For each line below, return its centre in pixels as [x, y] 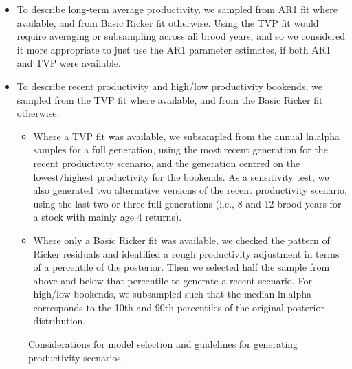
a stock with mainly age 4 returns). [108, 217]
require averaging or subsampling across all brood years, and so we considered [181, 36]
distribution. [59, 321]
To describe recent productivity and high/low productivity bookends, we [169, 86]
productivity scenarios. [76, 357]
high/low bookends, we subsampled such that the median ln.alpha [172, 294]
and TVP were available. [69, 63]
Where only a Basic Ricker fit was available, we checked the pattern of [181, 239]
